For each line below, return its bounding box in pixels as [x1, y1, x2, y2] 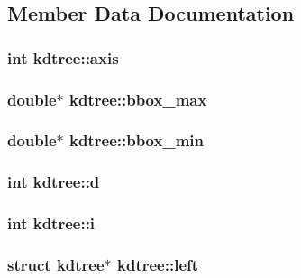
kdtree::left [117, 253, 199, 275]
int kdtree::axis [7, 46, 119, 69]
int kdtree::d [7, 171, 100, 193]
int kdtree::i [7, 212, 96, 235]
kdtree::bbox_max [69, 88, 207, 110]
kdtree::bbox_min [69, 129, 204, 152]
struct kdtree [7, 253, 105, 275]
